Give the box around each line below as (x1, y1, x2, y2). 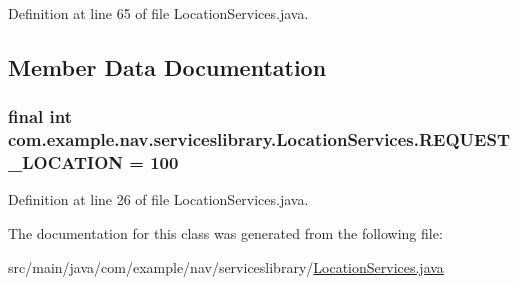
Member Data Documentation (8, 51, 327, 82)
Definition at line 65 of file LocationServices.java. (8, 3, 309, 23)
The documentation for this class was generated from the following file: (8, 223, 443, 244)
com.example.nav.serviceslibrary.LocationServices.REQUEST (8, 127, 511, 152)
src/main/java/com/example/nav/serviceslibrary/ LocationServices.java (8, 256, 444, 277)
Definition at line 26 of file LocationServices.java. (8, 189, 309, 210)
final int (8, 104, 72, 129)
